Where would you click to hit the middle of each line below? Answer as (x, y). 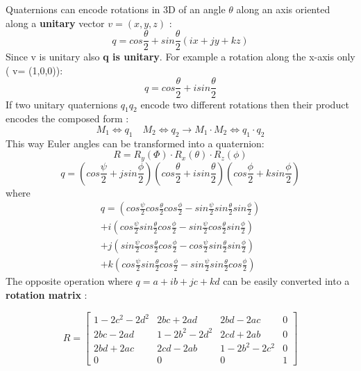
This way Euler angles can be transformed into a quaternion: (135, 143)
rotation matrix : (47, 295)
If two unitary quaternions (62, 104)
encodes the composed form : (67, 118)
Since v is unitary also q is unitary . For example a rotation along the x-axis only (180, 57)
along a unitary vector (55, 23)
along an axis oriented (283, 9)
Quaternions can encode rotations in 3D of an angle (116, 9)
